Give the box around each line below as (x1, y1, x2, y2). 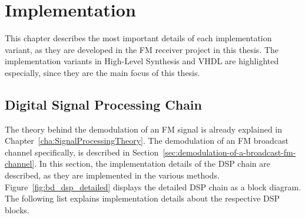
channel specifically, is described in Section (5, 146, 159, 158)
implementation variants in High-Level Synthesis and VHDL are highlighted (5, 55, 279, 67)
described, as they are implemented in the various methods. (5, 169, 220, 181)
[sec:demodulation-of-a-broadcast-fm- (163, 146, 296, 158)
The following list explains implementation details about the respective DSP (5, 192, 280, 204)
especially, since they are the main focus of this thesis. (5, 66, 200, 78)
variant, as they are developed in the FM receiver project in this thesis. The (5, 43, 279, 55)
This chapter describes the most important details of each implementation (5, 32, 272, 44)
